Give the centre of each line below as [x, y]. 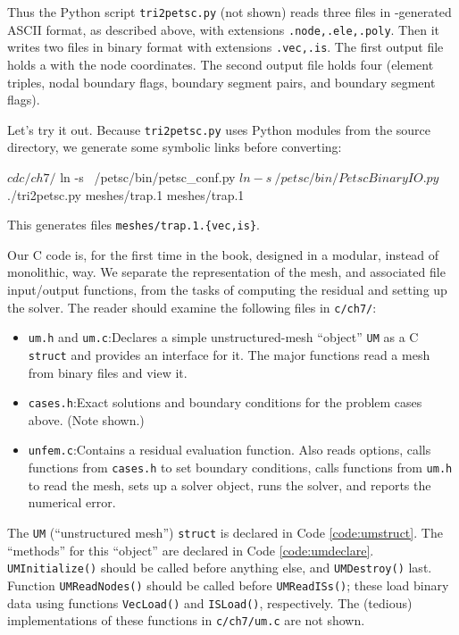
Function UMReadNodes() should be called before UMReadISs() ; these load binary [228, 585]
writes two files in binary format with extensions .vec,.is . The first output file [225, 47]
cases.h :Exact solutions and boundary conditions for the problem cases [225, 402]
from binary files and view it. [108, 372]
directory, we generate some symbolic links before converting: [175, 147]
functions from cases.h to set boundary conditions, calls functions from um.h [240, 468]
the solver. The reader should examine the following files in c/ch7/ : [192, 307]
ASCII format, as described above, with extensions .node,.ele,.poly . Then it [223, 29]
